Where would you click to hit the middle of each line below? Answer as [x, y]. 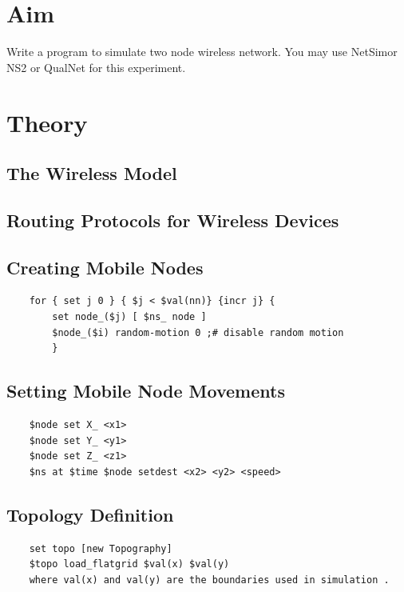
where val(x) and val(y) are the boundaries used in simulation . [209, 580]
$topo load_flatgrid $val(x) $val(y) [129, 564]
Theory [47, 122]
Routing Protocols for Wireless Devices [173, 220]
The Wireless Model [92, 173]
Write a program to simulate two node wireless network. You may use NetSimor [202, 52]
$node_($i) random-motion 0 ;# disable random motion [198, 332]
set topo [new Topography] [101, 548]
